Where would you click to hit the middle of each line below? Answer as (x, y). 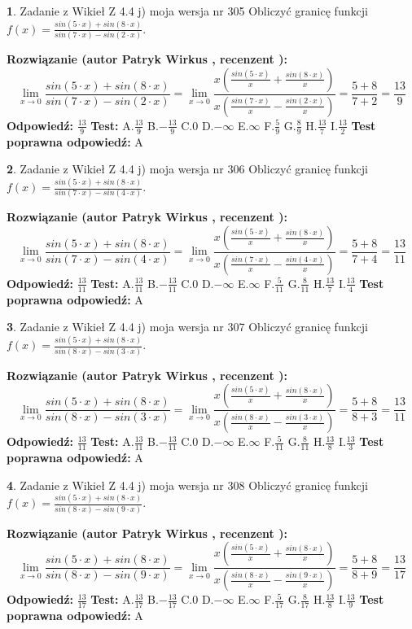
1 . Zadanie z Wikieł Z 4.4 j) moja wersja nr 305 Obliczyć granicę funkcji (187, 11)
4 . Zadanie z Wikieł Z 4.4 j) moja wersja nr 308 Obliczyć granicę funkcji (187, 485)
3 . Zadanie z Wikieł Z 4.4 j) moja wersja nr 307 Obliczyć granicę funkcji (187, 327)
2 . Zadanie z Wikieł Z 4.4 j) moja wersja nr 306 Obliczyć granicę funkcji (187, 169)
